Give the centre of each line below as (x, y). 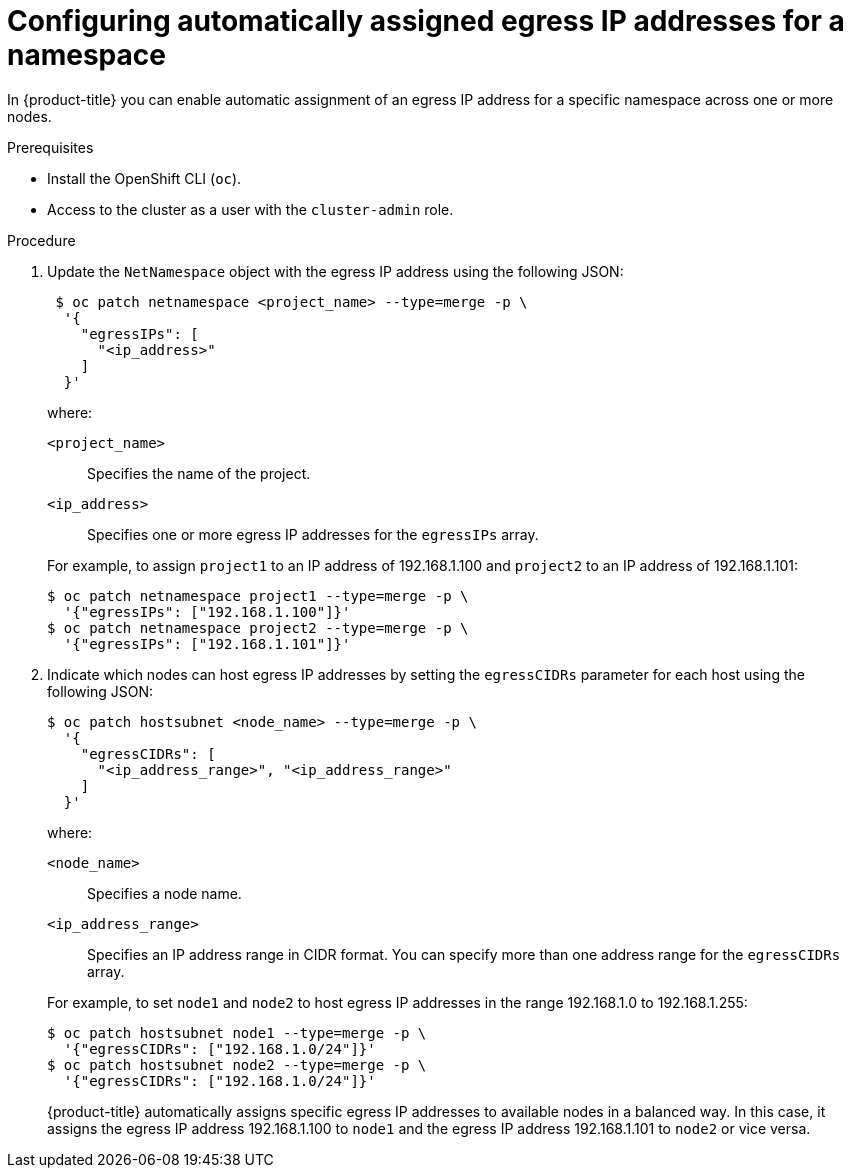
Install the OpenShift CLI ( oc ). (144, 178)
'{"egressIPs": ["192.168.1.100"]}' (207, 611)
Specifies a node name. (164, 893)
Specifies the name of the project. (199, 473)
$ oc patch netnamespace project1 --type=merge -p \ (258, 595)
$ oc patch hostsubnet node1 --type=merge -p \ (237, 1032)
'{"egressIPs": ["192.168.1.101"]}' (207, 643)
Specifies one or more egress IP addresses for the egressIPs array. (313, 534)
